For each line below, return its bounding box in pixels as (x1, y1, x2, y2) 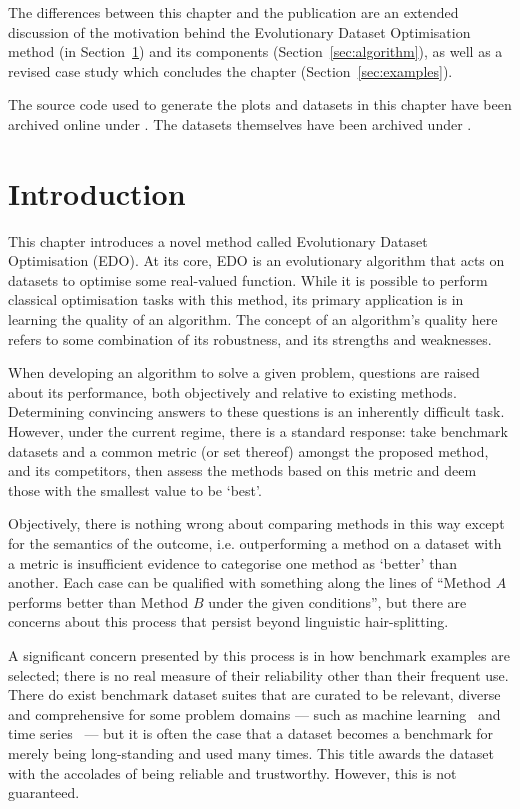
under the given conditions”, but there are (208, 591, 467, 612)
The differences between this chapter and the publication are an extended (8, 2, 459, 22)
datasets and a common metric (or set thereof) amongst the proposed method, (8, 440, 489, 461)
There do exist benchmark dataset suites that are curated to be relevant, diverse (8, 684, 501, 705)
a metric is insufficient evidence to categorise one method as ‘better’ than (8, 552, 458, 573)
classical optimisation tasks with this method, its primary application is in (8, 289, 464, 310)
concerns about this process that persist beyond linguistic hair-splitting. (8, 611, 449, 632)
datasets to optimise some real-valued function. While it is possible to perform (8, 269, 488, 290)
